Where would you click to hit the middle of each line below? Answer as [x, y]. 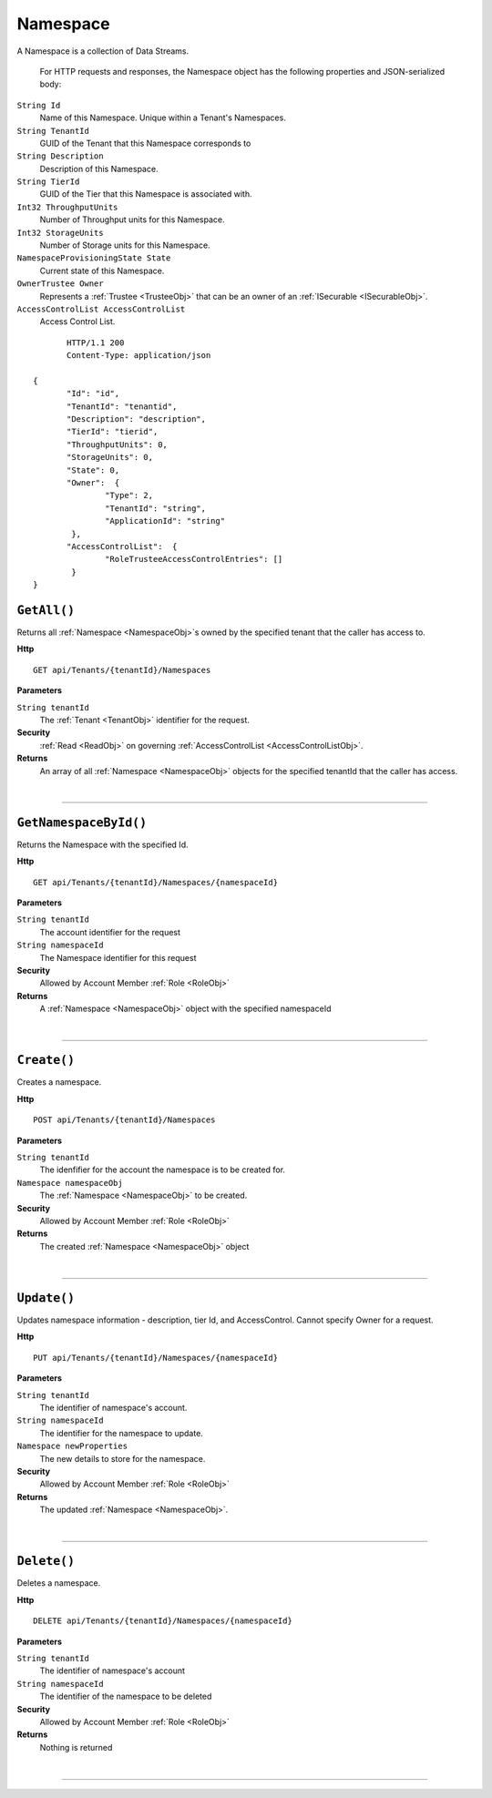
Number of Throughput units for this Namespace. [132, 220]
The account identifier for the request [110, 932]
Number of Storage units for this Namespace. [125, 245]
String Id [39, 105]
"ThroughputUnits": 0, [118, 444]
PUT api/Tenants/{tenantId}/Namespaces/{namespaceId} [155, 1358]
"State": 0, [93, 470]
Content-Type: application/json [139, 356]
